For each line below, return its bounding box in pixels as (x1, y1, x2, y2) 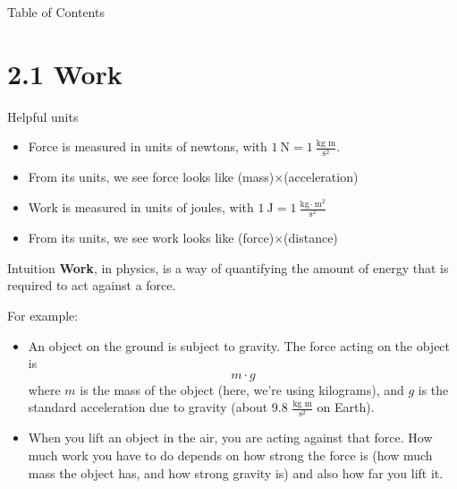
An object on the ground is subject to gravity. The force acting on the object (28, 336, 451, 355)
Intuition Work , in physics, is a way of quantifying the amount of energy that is (7, 258, 449, 277)
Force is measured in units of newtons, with (28, 137, 267, 156)
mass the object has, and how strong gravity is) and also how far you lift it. (28, 463, 444, 482)
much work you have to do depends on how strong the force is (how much (28, 446, 433, 465)
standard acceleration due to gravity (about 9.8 (28, 398, 288, 416)
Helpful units (7, 107, 79, 125)
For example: (7, 305, 79, 324)
